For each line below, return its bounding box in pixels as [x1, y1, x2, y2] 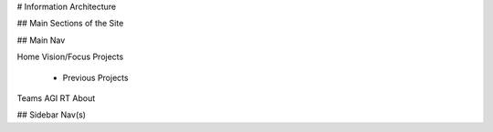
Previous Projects [62, 72, 129, 83]
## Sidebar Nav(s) [16, 109, 87, 120]
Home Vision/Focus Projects [16, 51, 124, 63]
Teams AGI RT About [16, 92, 96, 104]
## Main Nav [16, 35, 66, 46]
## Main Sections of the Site [16, 18, 124, 29]
